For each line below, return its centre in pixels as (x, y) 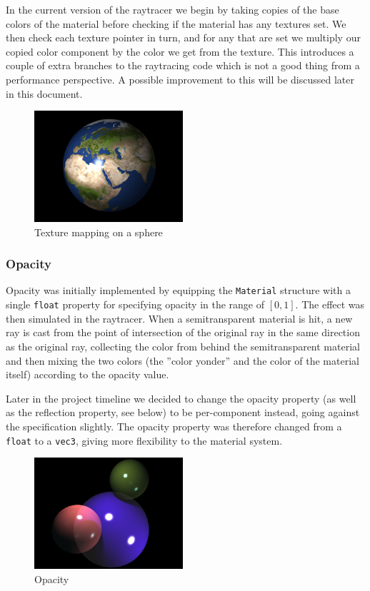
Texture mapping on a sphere (99, 232)
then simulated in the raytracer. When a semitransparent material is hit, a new (179, 318)
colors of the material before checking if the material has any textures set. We (176, 23)
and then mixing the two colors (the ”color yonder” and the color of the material (182, 360)
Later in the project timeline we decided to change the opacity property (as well (181, 398)
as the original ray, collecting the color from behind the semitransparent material (183, 346)
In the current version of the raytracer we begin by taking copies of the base (172, 9)
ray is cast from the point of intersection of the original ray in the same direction (183, 332)
